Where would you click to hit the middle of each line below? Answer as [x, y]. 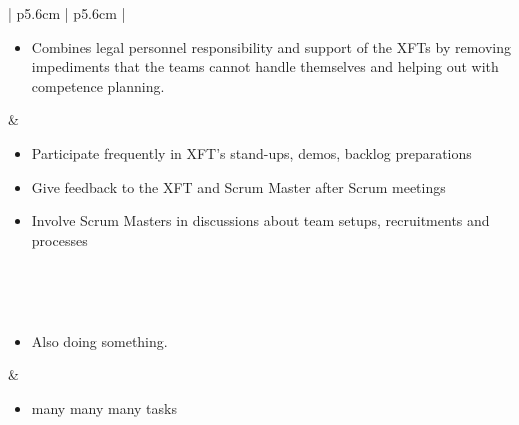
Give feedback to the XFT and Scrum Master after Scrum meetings [238, 186]
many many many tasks [104, 407]
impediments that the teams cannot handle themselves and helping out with [265, 66]
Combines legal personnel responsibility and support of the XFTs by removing [271, 46]
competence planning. [98, 85]
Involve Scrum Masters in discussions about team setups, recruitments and [260, 220]
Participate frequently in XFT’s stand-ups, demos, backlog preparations [251, 152]
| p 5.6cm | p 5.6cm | [67, 13]
